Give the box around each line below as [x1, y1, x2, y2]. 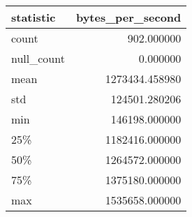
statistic [11, 9, 56, 25]
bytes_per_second [75, 9, 182, 25]
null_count [11, 50, 65, 66]
